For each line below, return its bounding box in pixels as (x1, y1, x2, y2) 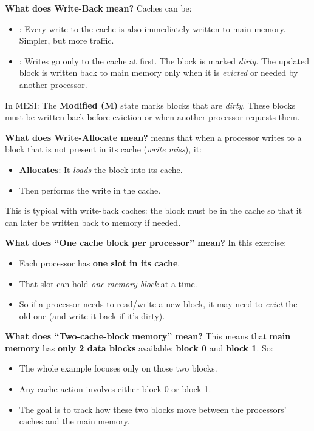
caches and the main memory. (19, 415, 130, 427)
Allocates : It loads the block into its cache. (19, 163, 183, 175)
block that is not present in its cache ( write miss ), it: (5, 143, 202, 155)
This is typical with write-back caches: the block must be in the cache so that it (5, 204, 302, 217)
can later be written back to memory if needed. (5, 215, 181, 228)
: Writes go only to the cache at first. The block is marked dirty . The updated (19, 54, 309, 67)
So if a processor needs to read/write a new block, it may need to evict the (19, 297, 298, 310)
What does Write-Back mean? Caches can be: (5, 2, 192, 14)
